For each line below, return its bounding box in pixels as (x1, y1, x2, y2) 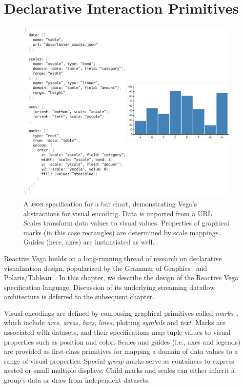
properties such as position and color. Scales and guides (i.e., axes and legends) (4, 336, 241, 347)
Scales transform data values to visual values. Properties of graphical (23, 218, 229, 228)
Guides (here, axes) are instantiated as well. (23, 237, 155, 247)
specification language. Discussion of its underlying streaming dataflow (4, 282, 215, 292)
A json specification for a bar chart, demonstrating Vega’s (23, 198, 197, 208)
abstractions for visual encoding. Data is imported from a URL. (23, 208, 214, 218)
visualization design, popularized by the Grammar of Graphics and (4, 263, 207, 273)
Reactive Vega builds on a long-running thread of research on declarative (4, 253, 222, 263)
